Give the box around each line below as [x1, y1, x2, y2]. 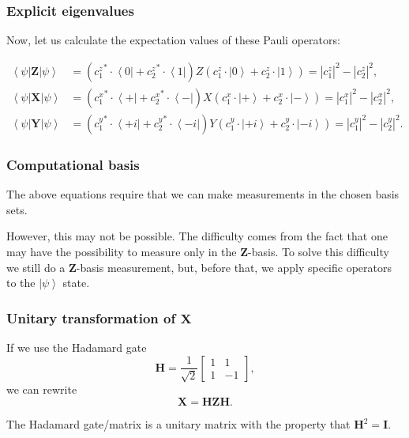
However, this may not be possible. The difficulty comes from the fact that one [6, 228, 388, 244]
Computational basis [6, 154, 140, 174]
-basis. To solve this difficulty [248, 243, 389, 259]
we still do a [6, 259, 66, 275]
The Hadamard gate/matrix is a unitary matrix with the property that [6, 416, 351, 432]
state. [62, 274, 90, 291]
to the [6, 274, 36, 291]
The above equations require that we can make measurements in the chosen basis [6, 186, 400, 202]
